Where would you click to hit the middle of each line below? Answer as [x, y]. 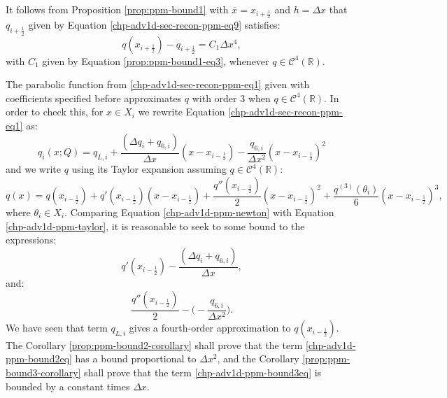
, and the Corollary [258, 358]
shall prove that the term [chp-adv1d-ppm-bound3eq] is [203, 372]
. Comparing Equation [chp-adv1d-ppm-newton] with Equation [199, 212]
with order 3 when [231, 98]
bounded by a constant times [68, 386]
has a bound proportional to [136, 358]
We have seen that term [57, 327]
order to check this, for [55, 112]
